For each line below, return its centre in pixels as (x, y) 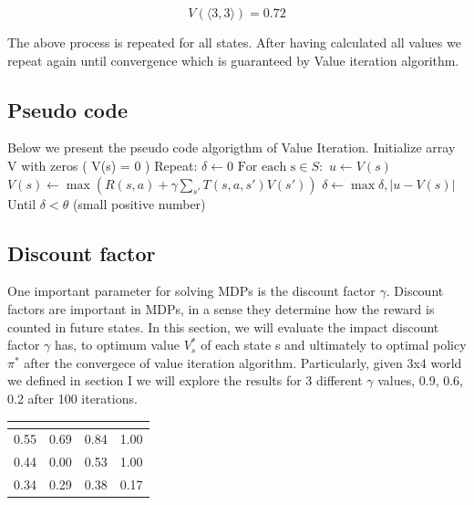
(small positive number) (139, 203)
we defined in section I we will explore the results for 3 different (185, 380)
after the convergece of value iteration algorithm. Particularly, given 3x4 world (243, 362)
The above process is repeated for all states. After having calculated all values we (234, 42)
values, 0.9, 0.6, (421, 380)
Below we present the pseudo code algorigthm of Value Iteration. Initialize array (232, 147)
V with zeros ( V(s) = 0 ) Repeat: (103, 165)
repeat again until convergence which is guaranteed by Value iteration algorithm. (233, 60)
